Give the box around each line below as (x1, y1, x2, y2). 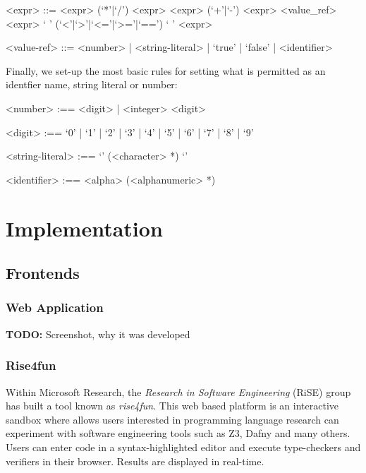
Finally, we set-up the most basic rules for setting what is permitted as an (6, 63, 326, 78)
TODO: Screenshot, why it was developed (6, 326, 190, 341)
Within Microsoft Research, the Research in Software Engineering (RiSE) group (6, 384, 351, 399)
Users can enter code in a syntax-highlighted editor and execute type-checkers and (6, 439, 361, 454)
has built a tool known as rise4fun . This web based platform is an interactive (6, 398, 339, 413)
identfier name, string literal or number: (6, 77, 178, 92)
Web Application (6, 299, 104, 316)
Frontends (6, 262, 80, 284)
